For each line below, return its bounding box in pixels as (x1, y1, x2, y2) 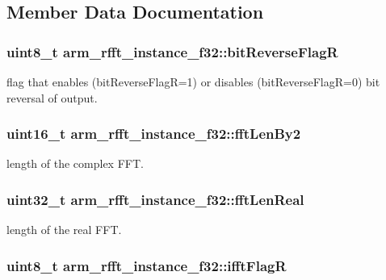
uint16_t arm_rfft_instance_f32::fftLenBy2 (6, 123, 301, 144)
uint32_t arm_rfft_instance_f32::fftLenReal (6, 189, 304, 209)
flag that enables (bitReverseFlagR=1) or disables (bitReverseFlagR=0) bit (6, 73, 380, 90)
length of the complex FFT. (6, 155, 144, 172)
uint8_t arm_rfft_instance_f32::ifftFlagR (6, 255, 287, 275)
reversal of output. (6, 89, 98, 106)
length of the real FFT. (6, 221, 122, 238)
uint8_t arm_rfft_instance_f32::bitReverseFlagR (6, 41, 338, 61)
